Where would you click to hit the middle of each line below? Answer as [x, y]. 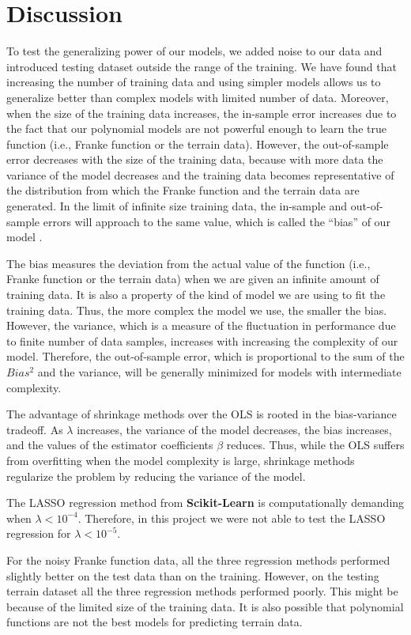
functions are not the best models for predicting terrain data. [155, 622]
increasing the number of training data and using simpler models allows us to [194, 82]
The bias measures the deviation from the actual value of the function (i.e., [189, 263]
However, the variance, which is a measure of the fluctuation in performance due [201, 325]
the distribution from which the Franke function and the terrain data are [183, 190]
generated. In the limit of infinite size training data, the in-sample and [177, 206]
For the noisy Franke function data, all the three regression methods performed [198, 559]
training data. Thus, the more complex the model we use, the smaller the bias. [197, 310]
